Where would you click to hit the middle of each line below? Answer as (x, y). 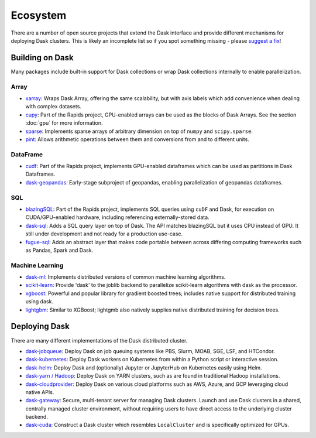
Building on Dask (42, 58)
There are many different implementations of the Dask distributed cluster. (99, 340)
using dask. (39, 302)
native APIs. (40, 392)
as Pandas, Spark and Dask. (59, 250)
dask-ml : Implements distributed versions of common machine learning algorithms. (126, 277)
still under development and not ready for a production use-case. (104, 234)
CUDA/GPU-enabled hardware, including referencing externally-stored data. (118, 217)
